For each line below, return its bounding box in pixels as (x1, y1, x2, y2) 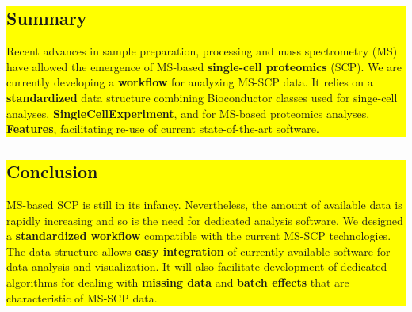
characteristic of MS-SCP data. (6, 289, 158, 306)
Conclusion (6, 159, 98, 184)
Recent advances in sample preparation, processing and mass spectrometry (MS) (6, 43, 398, 59)
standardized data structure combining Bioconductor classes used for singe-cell (6, 89, 398, 105)
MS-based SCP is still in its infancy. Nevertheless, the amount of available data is (6, 196, 402, 212)
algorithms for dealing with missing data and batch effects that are (6, 273, 349, 290)
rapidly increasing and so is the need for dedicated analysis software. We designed (6, 211, 403, 228)
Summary (6, 6, 87, 30)
